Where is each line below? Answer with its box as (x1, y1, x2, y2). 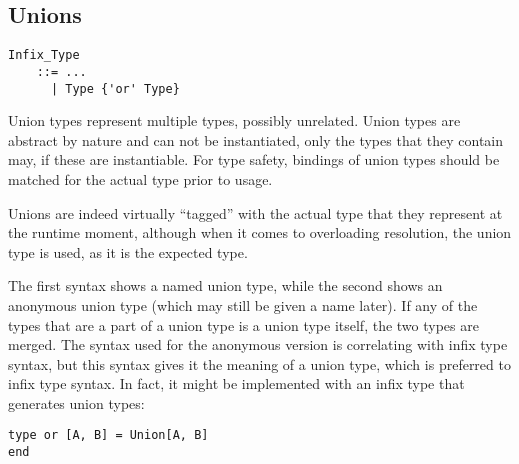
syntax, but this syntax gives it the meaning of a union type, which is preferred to (8, 353, 511, 374)
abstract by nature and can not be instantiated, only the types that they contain (8, 129, 504, 150)
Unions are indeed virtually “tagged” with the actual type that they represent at (8, 202, 503, 223)
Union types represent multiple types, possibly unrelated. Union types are (8, 110, 461, 131)
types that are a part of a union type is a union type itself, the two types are (8, 314, 479, 335)
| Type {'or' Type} (50, 81, 180, 96)
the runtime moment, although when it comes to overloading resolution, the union (8, 222, 512, 243)
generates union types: (8, 392, 145, 413)
